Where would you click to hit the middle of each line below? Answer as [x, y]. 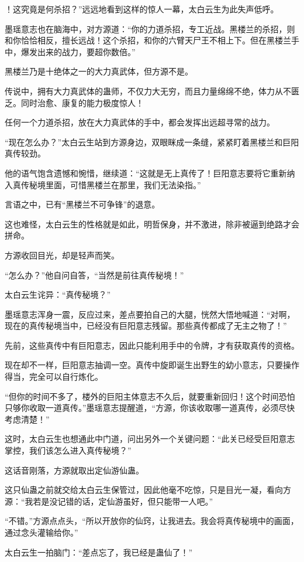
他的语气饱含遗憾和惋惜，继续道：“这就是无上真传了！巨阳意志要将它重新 [146, 173]
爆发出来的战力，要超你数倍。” [78, 51]
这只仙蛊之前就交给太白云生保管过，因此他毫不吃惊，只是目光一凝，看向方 [148, 490]
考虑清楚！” [27, 419]
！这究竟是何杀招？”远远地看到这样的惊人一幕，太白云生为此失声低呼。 [142, 9]
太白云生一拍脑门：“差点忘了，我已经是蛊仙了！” [99, 552]
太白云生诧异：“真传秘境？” [58, 294]
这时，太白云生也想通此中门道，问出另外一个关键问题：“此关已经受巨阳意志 [150, 439]
